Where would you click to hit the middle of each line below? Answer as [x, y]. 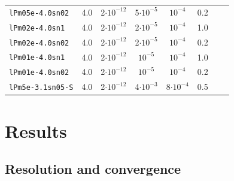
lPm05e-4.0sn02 [39, 13]
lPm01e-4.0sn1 [37, 58]
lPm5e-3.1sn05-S [41, 88]
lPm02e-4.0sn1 [37, 28]
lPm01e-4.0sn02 [39, 73]
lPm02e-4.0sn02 [39, 43]
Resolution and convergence [93, 169]
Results [36, 130]
